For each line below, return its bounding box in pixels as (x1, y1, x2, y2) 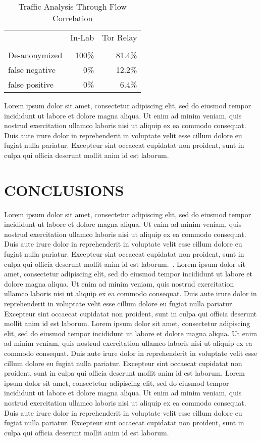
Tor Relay (102, 31, 137, 43)
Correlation (53, 12, 93, 24)
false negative (8, 64, 56, 75)
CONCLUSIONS (4, 179, 124, 200)
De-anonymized (8, 49, 63, 61)
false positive (8, 78, 54, 90)
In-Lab (70, 31, 94, 43)
